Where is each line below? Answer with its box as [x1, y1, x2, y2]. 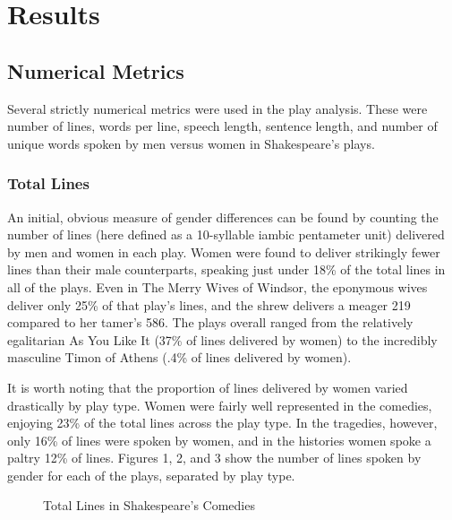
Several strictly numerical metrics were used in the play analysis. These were [7, 99, 428, 117]
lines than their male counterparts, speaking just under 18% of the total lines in [7, 260, 446, 279]
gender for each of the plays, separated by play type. [7, 465, 295, 484]
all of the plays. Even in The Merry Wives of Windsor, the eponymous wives [7, 277, 428, 296]
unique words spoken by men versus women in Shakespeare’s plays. [7, 134, 375, 152]
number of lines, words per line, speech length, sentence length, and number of [7, 117, 438, 135]
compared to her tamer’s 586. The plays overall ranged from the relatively [7, 313, 414, 332]
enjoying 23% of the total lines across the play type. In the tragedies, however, [7, 413, 438, 432]
